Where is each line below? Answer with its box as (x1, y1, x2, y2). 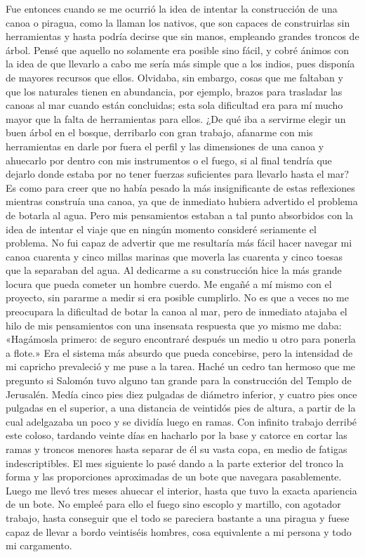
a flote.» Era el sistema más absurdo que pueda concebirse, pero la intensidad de (6, 345, 353, 360)
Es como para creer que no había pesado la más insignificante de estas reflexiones (6, 180, 355, 195)
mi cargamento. (6, 538, 72, 553)
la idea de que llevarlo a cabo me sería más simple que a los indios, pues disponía (6, 56, 355, 71)
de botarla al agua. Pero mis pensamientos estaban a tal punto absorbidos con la (6, 207, 354, 222)
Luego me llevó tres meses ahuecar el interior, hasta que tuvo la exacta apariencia (6, 483, 357, 497)
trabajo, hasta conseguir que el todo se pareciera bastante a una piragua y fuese (6, 510, 350, 525)
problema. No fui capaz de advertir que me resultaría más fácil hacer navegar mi (6, 235, 352, 250)
